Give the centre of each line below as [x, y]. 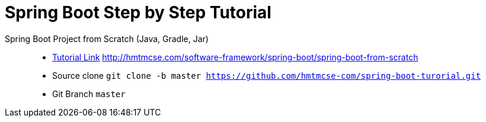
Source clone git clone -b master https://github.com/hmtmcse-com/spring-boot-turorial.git [267, 75]
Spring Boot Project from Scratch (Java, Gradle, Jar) [107, 38]
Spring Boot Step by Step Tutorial [138, 12]
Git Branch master [89, 94]
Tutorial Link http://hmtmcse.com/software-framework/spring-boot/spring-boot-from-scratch [235, 57]
